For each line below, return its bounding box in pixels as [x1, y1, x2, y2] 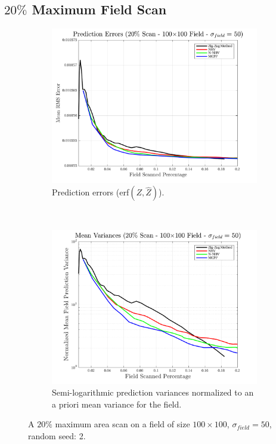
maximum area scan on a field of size [55, 418, 190, 430]
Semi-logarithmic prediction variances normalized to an [52, 386, 254, 399]
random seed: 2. [28, 430, 86, 442]
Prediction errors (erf [52, 186, 129, 198]
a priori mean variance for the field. [52, 397, 182, 410]
